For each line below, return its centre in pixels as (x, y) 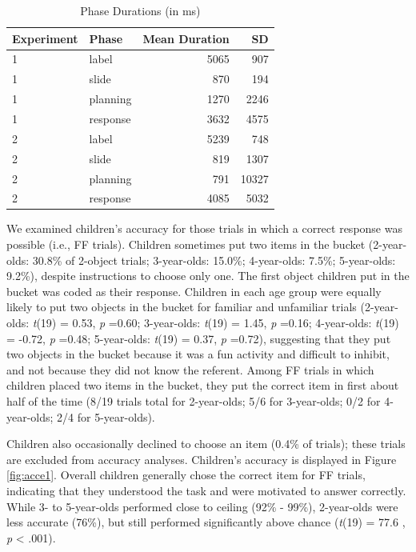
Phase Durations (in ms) (140, 10)
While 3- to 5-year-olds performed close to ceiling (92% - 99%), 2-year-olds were (202, 506)
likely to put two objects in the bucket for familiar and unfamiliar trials (182, 307)
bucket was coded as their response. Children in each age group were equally (194, 291)
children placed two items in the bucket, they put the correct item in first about (203, 385)
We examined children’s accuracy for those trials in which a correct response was (204, 228)
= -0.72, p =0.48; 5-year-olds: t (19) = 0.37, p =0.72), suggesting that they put (199, 338)
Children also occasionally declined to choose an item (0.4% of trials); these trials (206, 444)
